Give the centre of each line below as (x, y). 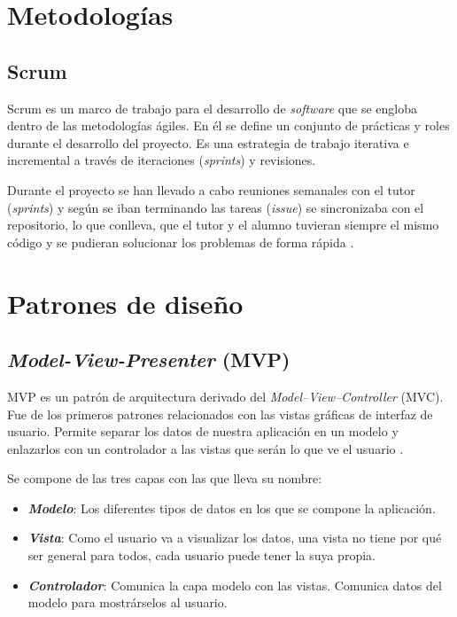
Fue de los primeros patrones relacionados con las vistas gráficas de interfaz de (220, 414)
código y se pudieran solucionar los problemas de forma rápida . (181, 242)
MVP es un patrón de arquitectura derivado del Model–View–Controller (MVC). (225, 396)
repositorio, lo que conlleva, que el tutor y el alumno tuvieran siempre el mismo (223, 225)
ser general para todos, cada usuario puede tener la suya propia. (201, 555)
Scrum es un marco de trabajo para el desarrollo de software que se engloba (212, 108)
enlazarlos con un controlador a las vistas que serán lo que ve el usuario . (205, 448)
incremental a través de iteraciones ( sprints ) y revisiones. (162, 160)
